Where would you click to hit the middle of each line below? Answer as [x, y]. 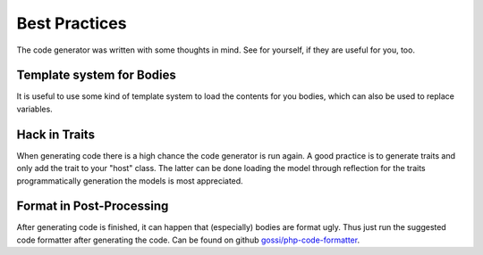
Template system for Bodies [96, 75]
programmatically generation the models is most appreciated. [130, 181]
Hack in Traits [56, 134]
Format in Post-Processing [93, 206]
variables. [34, 109]
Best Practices [72, 23]
